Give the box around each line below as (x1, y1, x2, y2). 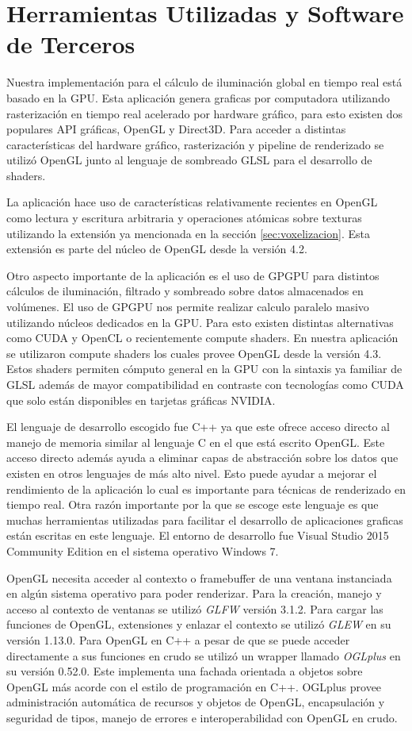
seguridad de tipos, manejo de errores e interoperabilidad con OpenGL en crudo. (6, 709, 398, 725)
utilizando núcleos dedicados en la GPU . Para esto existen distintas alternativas (6, 314, 394, 330)
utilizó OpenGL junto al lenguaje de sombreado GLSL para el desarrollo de (6, 152, 372, 168)
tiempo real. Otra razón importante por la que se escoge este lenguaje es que (6, 496, 379, 513)
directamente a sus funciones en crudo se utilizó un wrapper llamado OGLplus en (6, 647, 401, 664)
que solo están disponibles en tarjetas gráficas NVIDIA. (6, 391, 276, 408)
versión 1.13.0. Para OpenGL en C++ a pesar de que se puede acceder (6, 631, 350, 648)
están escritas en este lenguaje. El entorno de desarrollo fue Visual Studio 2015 (6, 527, 389, 544)
